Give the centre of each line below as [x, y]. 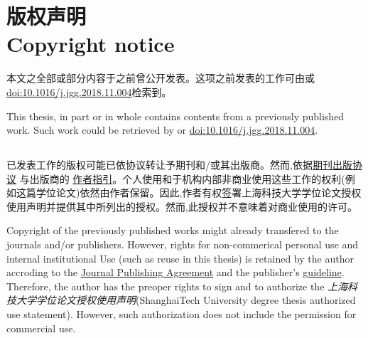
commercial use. [41, 328]
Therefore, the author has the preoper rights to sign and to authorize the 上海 [177, 286]
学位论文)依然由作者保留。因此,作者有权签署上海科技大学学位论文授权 [199, 192]
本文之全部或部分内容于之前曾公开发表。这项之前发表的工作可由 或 [161, 78]
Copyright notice [91, 44]
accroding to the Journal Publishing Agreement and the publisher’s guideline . [175, 272]
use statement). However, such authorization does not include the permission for [182, 314]
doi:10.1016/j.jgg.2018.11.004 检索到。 [89, 91]
